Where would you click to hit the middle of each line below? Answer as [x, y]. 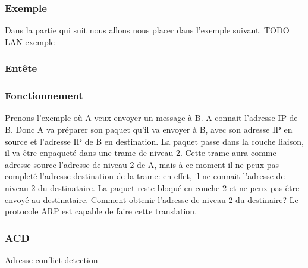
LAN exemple [30, 41]
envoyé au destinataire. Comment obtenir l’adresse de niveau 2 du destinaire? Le [152, 199]
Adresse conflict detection [51, 260]
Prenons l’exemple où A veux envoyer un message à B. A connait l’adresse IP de [151, 118]
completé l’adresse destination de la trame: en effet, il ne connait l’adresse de [145, 176]
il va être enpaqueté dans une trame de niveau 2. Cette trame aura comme [141, 153]
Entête [21, 68]
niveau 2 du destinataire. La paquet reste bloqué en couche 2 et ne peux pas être [152, 188]
